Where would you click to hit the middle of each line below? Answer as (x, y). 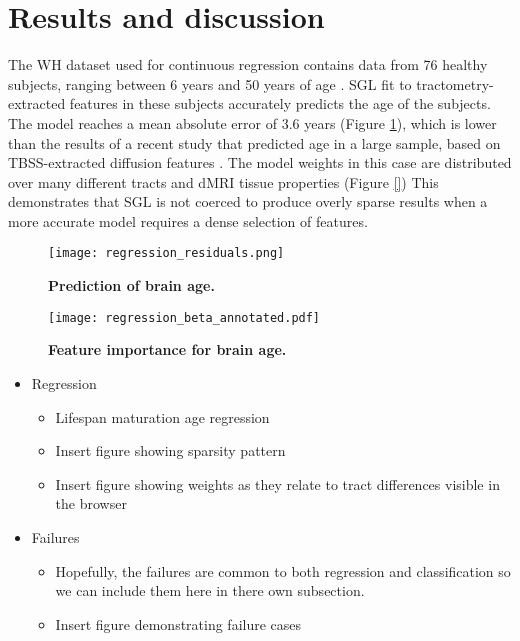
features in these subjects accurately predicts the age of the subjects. (280, 103)
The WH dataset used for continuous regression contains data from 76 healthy (248, 64)
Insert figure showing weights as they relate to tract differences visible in (277, 483)
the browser (91, 503)
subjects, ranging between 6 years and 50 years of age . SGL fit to (210, 83)
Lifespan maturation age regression (162, 416)
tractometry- (455, 83)
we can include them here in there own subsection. (210, 590)
